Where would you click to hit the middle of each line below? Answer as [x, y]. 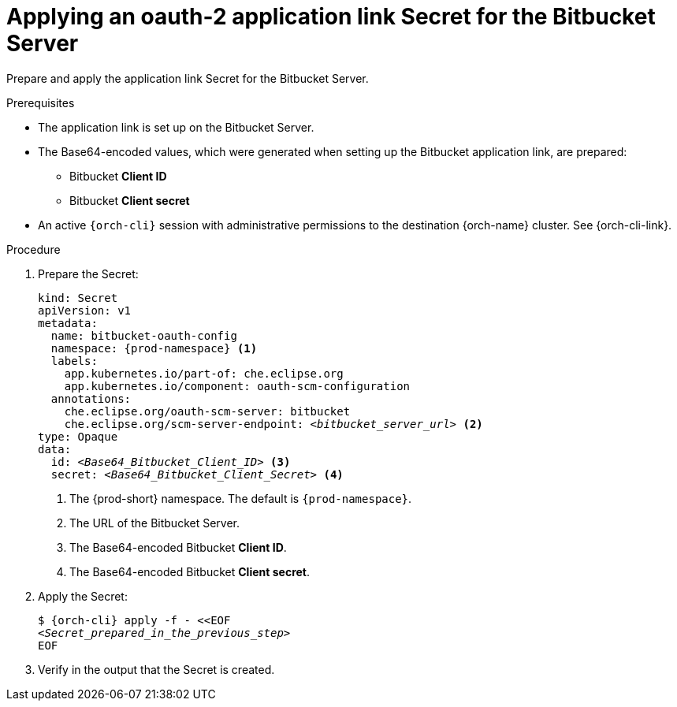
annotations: [91, 398]
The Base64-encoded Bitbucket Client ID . [178, 547]
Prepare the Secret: [88, 273]
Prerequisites [41, 102]
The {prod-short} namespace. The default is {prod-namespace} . [241, 498]
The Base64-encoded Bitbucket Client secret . [190, 571]
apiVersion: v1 [85, 310]
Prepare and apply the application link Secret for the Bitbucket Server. [188, 78]
